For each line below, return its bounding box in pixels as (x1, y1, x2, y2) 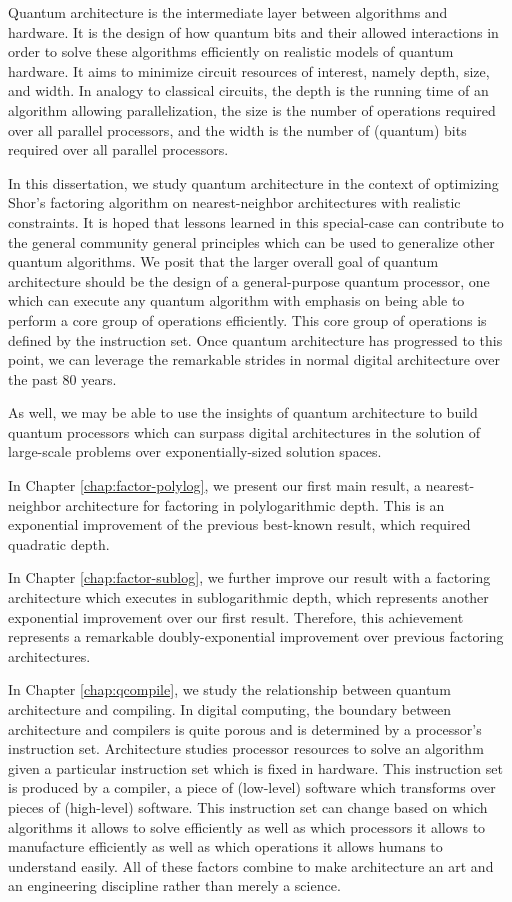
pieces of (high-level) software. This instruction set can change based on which (8, 796, 488, 817)
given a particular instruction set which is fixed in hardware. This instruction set (8, 757, 503, 778)
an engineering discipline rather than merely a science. (8, 875, 341, 896)
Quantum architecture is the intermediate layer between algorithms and (8, 2, 448, 22)
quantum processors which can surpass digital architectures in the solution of (8, 421, 481, 442)
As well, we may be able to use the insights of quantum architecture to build (8, 402, 478, 423)
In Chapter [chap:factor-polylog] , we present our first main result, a (8, 475, 422, 496)
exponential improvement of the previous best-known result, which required (8, 514, 471, 535)
